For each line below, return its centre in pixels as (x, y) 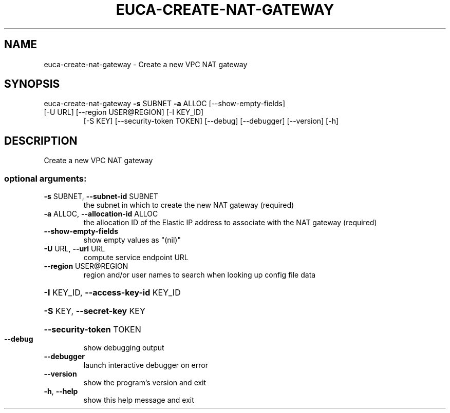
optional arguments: (45, 178)
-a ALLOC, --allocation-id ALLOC (101, 214)
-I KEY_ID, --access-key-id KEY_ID (112, 293)
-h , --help (61, 391)
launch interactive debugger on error (146, 365)
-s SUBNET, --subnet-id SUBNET (101, 196)
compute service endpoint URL (136, 258)
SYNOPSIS (32, 84)
